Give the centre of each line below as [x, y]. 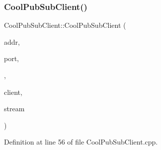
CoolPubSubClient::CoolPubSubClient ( [65, 25]
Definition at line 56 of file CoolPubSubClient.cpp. [81, 142]
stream [14, 109]
